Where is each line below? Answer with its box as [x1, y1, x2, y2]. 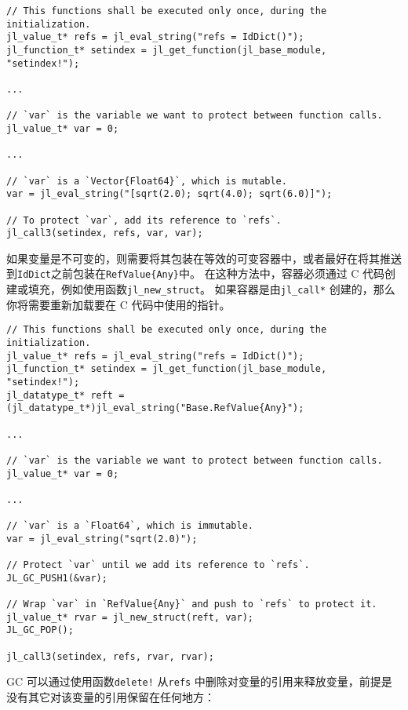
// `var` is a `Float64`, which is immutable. [6, 520, 253, 532]
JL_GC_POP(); [6, 624, 74, 636]
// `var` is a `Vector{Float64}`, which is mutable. [6, 175, 287, 187]
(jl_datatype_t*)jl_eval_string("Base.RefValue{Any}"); [6, 402, 304, 414]
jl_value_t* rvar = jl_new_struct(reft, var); [6, 611, 253, 623]
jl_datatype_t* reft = [6, 389, 125, 401]
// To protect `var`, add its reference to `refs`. [6, 214, 282, 226]
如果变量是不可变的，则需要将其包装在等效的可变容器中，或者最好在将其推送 [6, 249, 402, 266]
